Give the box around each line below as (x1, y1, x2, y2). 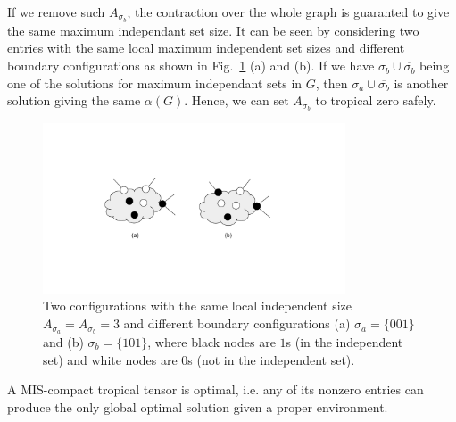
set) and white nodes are (43, 350, 178, 368)
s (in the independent (286, 332, 403, 351)
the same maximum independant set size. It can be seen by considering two (7, 21, 419, 39)
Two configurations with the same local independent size (43, 296, 352, 315)
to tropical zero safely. (315, 91, 436, 110)
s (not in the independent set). (187, 350, 355, 368)
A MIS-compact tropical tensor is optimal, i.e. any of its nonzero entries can (7, 380, 424, 399)
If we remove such (7, 3, 105, 21)
